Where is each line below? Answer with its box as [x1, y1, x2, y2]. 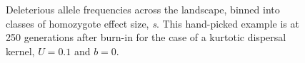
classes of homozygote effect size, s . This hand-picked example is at [6, 16, 299, 30]
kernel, [6, 43, 35, 58]
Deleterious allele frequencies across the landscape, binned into [6, 2, 280, 16]
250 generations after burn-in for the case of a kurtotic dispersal [6, 30, 286, 45]
